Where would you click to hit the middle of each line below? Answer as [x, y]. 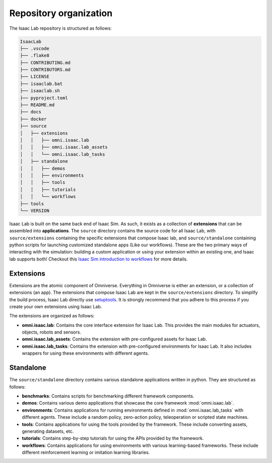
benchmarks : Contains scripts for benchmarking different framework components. [108, 396]
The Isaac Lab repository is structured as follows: [60, 28]
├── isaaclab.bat [41, 84]
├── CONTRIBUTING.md [45, 62]
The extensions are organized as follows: [52, 316]
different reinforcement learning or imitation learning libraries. [86, 452]
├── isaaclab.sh [40, 91]
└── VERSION [35, 211]
